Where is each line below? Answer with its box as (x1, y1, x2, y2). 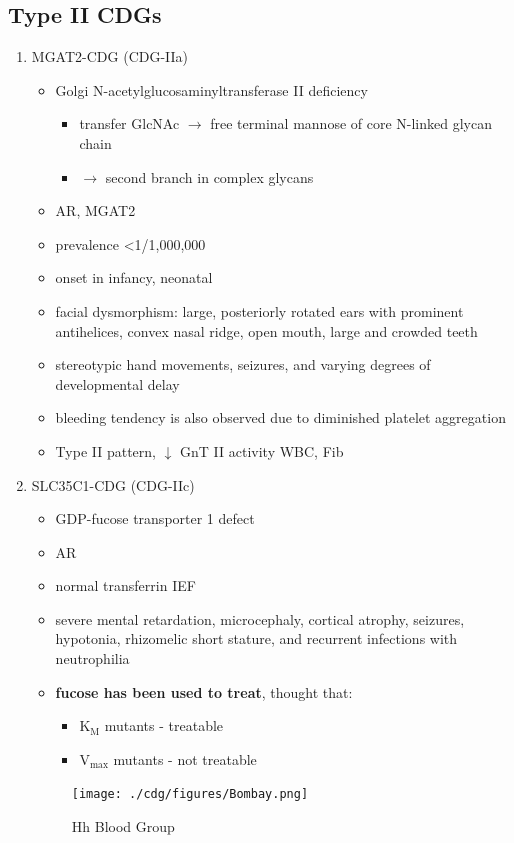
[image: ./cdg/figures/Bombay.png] (71, 787, 309, 802)
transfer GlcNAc (79, 113, 180, 134)
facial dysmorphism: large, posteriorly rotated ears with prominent (55, 300, 464, 321)
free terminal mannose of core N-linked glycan (210, 113, 492, 134)
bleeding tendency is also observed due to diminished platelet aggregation (55, 407, 506, 428)
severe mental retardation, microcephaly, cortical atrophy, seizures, (55, 608, 465, 629)
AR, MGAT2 (55, 200, 136, 221)
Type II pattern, (55, 440, 156, 461)
